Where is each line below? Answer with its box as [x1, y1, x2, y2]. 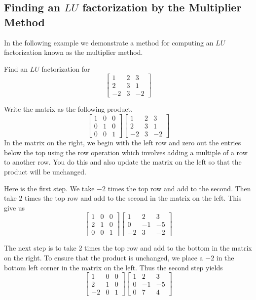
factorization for [41, 63, 90, 74]
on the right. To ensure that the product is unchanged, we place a [4, 253, 203, 262]
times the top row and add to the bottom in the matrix [84, 243, 252, 253]
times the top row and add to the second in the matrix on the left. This [24, 193, 242, 203]
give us [4, 202, 25, 213]
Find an [4, 63, 28, 74]
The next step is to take [4, 243, 76, 253]
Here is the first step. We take [4, 183, 95, 193]
